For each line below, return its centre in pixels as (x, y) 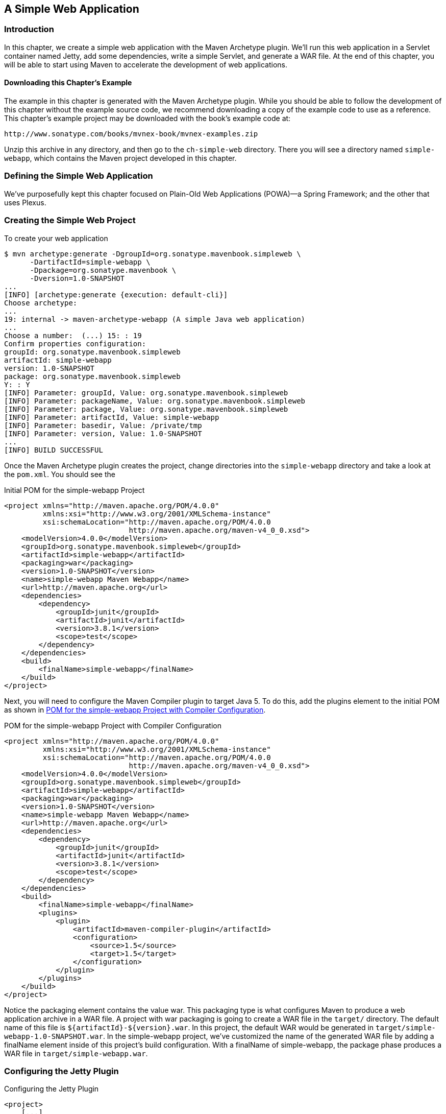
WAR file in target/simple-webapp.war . (76, 1053)
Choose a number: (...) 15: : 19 (73, 335)
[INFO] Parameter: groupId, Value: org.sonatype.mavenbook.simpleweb (146, 393)
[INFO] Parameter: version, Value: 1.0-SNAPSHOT (103, 433)
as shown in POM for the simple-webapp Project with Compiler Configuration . (135, 709)
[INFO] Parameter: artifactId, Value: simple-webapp (112, 417)
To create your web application (56, 238)
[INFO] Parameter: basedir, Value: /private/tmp (103, 425)
